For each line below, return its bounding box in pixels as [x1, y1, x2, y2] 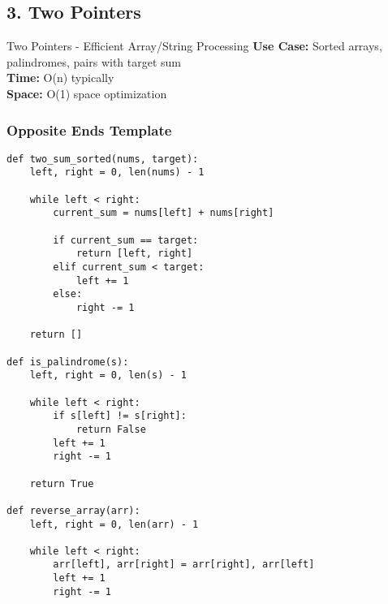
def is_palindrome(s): [6, 356, 129, 368]
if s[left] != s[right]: [53, 410, 187, 422]
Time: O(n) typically [6, 69, 114, 86]
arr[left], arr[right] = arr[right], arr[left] [53, 559, 315, 571]
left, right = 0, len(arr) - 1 [29, 518, 199, 530]
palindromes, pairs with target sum [6, 53, 182, 70]
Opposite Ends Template [6, 119, 172, 140]
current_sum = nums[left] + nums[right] [53, 207, 274, 219]
